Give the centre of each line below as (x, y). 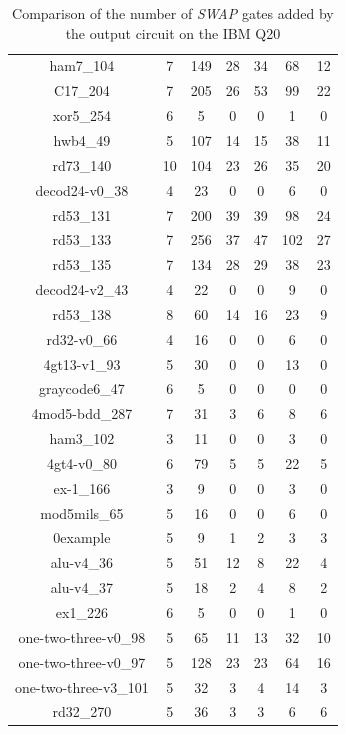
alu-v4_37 (82, 587)
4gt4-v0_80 (81, 462)
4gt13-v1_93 (82, 363)
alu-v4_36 (82, 562)
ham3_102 (82, 438)
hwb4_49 (82, 139)
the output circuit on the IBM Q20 (173, 32)
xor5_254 (82, 115)
